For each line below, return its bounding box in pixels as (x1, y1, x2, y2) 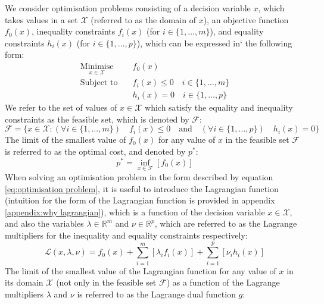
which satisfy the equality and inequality (145, 101, 293, 114)
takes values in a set (5, 13, 78, 26)
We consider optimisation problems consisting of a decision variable (5, 2, 251, 14)
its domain (5, 276, 43, 289)
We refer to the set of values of (5, 101, 117, 114)
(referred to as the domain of (91, 13, 196, 26)
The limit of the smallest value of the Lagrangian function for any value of (5, 264, 276, 277)
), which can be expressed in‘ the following (136, 36, 292, 49)
